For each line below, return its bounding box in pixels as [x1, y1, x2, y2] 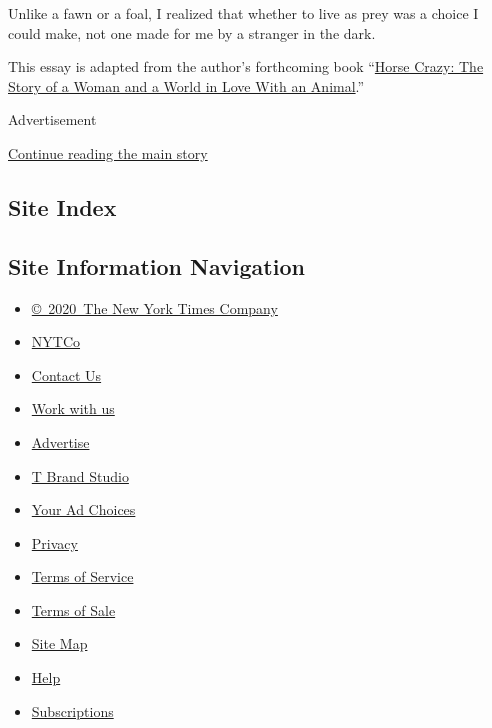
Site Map [31, 633, 88, 654]
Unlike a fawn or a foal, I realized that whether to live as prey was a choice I [8, 3, 479, 23]
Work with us [31, 398, 115, 419]
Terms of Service [31, 566, 134, 587]
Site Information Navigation [8, 250, 305, 281]
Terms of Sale [31, 599, 116, 620]
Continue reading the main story [8, 142, 208, 163]
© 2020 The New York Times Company [31, 297, 278, 318]
